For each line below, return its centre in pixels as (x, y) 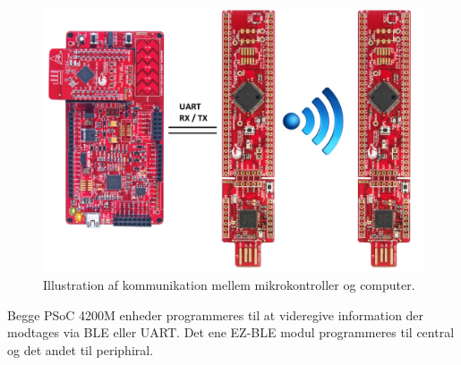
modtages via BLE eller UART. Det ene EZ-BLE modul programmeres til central (231, 332)
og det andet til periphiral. (81, 349)
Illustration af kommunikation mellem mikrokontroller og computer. (229, 285)
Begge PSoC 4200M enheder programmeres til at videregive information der (216, 314)
